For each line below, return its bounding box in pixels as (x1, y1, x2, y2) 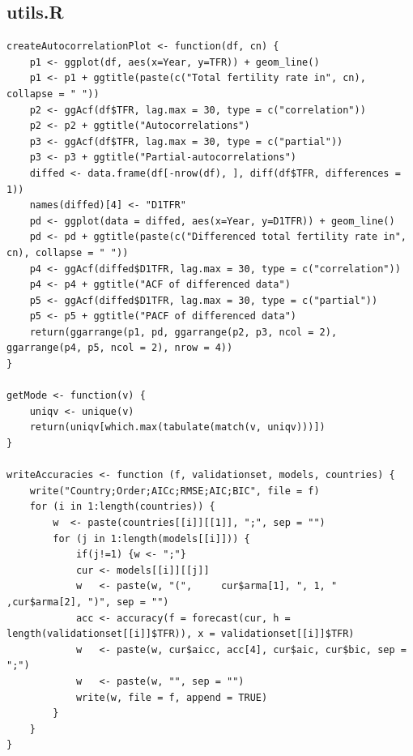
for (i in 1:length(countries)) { (29, 501, 215, 513)
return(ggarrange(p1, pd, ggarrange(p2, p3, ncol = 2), (29, 326, 338, 338)
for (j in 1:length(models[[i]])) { (53, 532, 250, 545)
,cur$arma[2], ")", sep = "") (6, 596, 169, 608)
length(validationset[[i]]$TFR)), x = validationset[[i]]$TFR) (6, 628, 355, 640)
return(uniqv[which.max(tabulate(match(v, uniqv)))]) (29, 421, 326, 434)
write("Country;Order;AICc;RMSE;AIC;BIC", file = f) (29, 485, 320, 497)
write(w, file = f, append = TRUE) (75, 691, 268, 703)
